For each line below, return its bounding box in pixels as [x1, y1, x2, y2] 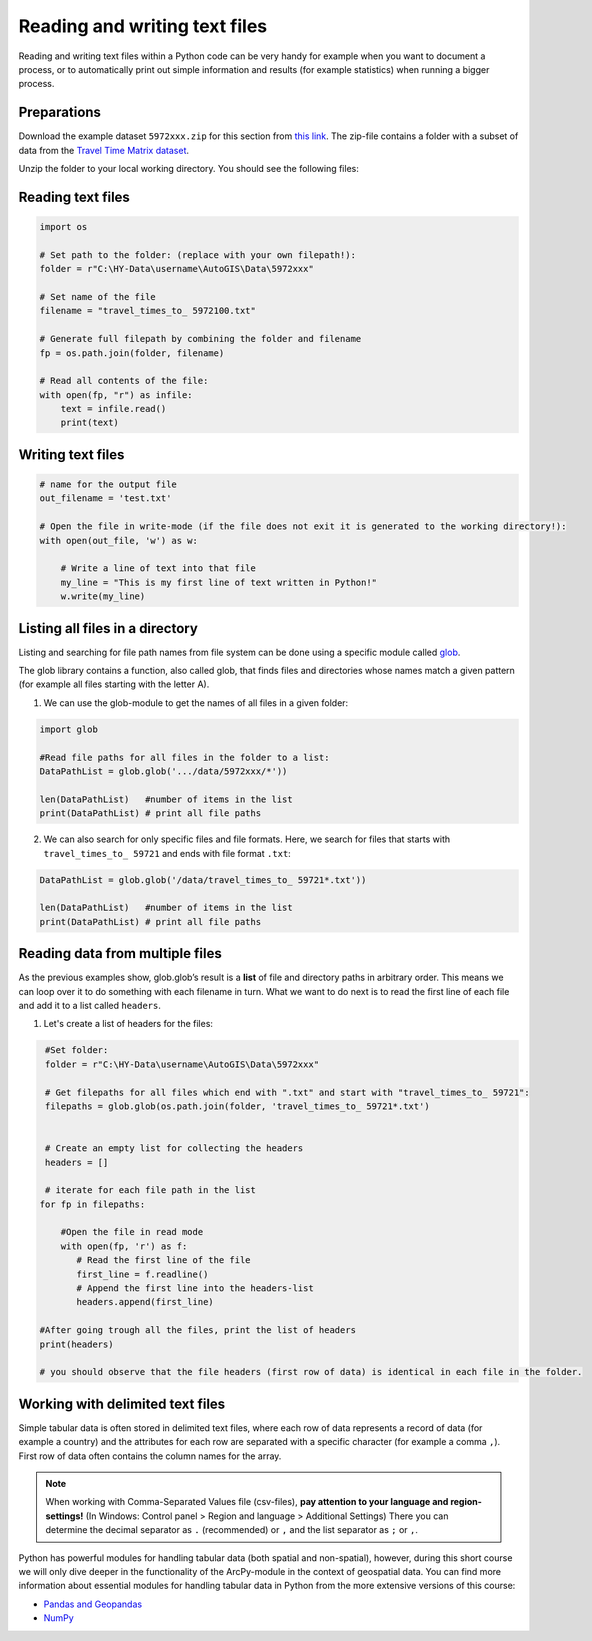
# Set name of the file [39, 291, 157, 302]
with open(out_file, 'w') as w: [39, 535, 199, 546]
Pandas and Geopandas [43, 1598, 143, 1610]
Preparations [18, 104, 102, 121]
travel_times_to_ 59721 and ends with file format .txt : [43, 847, 292, 859]
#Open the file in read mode [60, 1226, 204, 1238]
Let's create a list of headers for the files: [43, 1018, 214, 1030]
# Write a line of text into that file [60, 563, 257, 574]
